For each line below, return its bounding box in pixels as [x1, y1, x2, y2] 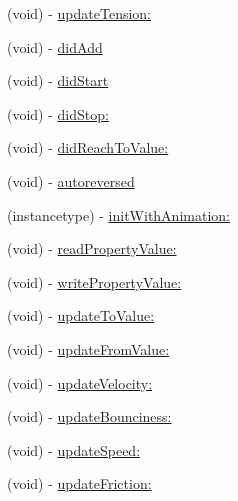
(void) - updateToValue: [7, 305, 155, 326]
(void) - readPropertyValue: [7, 238, 177, 259]
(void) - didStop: [7, 103, 109, 124]
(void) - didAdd [7, 36, 103, 57]
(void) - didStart [7, 70, 109, 91]
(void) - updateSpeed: [7, 439, 141, 460]
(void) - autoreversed [7, 170, 135, 191]
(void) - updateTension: [7, 3, 151, 23]
